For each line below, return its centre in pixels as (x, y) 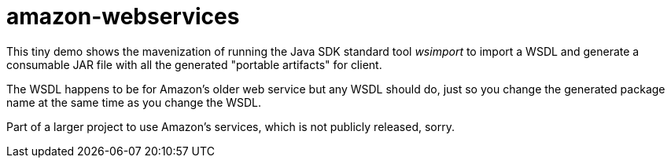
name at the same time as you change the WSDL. (134, 102)
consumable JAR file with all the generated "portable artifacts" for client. (194, 64)
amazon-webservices (123, 16)
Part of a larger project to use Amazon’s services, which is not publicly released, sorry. (231, 126)
